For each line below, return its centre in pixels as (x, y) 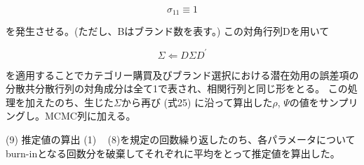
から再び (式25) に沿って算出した (197, 102)
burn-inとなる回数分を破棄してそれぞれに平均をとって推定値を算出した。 (173, 153)
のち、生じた (84, 102)
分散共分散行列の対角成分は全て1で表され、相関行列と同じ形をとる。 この (177, 88)
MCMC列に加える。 (90, 116)
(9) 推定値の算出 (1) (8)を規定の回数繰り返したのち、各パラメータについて (181, 139)
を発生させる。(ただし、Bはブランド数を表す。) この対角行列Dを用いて (168, 31)
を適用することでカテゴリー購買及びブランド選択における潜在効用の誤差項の (182, 74)
